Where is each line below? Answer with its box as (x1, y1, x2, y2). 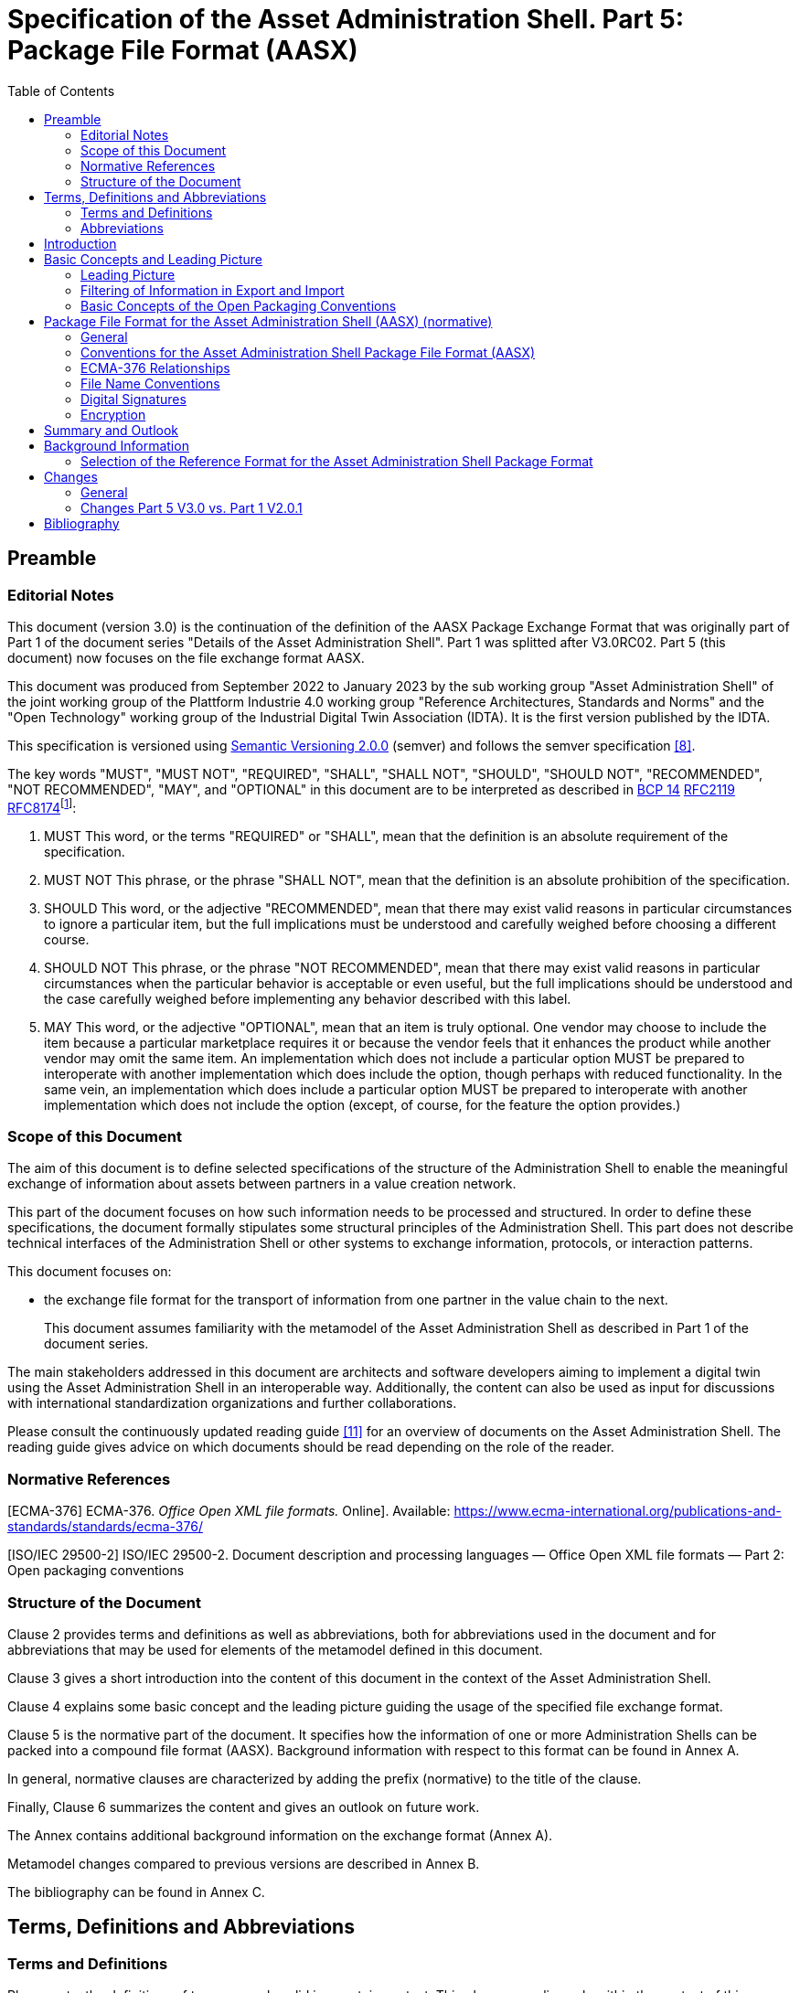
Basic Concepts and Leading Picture (44, 250, 262, 267)
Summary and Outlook (44, 421, 179, 438)
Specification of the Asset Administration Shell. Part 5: (7, 4, 685, 35)
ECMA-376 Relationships (80, 359, 230, 376)
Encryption (80, 406, 146, 422)
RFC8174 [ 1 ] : (7, 796, 77, 815)
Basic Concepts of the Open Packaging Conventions (80, 297, 397, 314)
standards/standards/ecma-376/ (7, 1519, 203, 1535)
